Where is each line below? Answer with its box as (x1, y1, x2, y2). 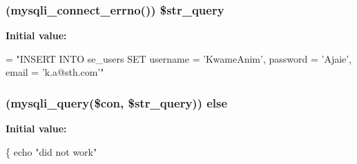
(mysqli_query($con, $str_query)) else (6, 94, 228, 111)
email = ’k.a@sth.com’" (6, 65, 104, 79)
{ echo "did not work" (6, 144, 97, 158)
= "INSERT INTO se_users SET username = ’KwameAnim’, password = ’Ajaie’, (6, 51, 352, 65)
